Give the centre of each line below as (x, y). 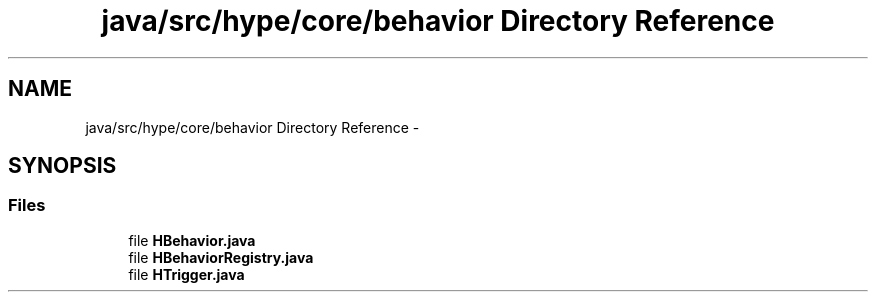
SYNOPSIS (62, 166)
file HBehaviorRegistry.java (221, 257)
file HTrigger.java (186, 274)
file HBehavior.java (192, 240)
